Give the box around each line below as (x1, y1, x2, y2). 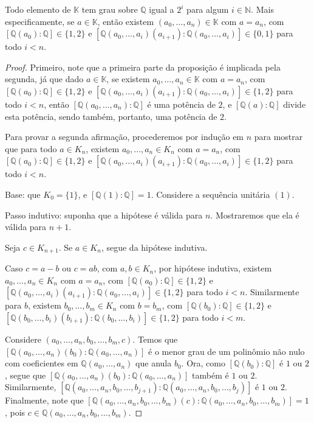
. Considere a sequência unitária (151, 187, 270, 200)
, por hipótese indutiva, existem (154, 262, 272, 274)
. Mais (251, 3, 274, 15)
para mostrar (254, 130, 303, 143)
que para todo (5, 142, 57, 155)
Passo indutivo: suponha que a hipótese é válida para (5, 208, 203, 221)
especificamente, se (5, 15, 75, 27)
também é (192, 368, 229, 381)
